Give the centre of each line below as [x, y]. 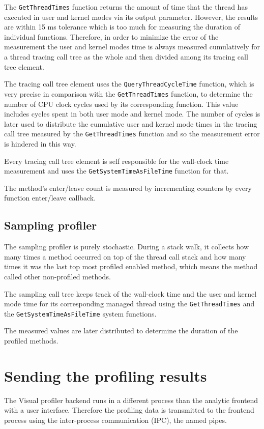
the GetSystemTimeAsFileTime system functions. [80, 313]
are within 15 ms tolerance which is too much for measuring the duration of [122, 27]
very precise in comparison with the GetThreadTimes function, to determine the [128, 93]
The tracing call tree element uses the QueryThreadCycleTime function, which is [129, 84]
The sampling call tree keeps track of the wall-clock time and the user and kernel [130, 293]
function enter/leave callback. [50, 198]
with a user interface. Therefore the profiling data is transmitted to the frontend [129, 410]
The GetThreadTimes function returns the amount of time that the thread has [126, 7]
